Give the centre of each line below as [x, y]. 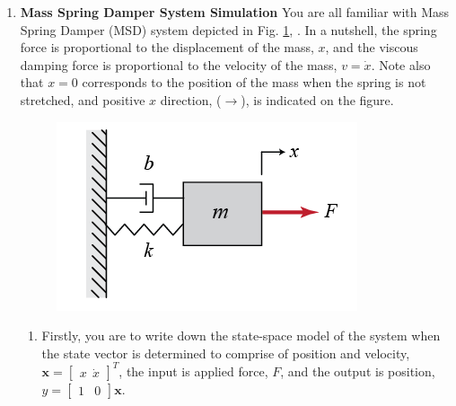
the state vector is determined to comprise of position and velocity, [226, 353]
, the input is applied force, [193, 371]
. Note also [401, 64]
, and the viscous [372, 47]
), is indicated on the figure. [317, 99]
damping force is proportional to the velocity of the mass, [179, 64]
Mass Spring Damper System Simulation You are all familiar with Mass [235, 12]
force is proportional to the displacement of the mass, [167, 47]
